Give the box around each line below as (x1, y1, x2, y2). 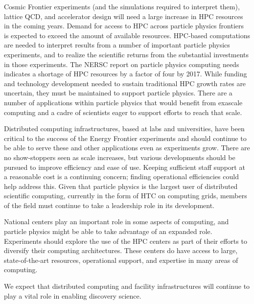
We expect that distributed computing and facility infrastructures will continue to (4, 281, 250, 291)
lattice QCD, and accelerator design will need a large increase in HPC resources (4, 11, 243, 21)
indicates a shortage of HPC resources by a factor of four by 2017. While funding (4, 69, 247, 79)
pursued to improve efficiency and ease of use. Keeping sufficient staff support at (4, 162, 245, 172)
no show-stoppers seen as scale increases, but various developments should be (4, 152, 235, 162)
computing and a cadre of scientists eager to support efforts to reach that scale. (4, 107, 242, 117)
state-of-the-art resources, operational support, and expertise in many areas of (4, 255, 238, 265)
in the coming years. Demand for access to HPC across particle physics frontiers (4, 21, 244, 31)
